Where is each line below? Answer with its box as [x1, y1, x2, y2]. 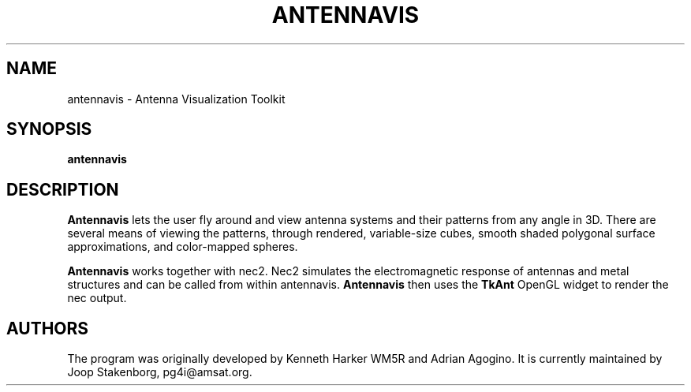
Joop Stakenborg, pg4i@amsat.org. [67, 365, 252, 379]
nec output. [67, 291, 127, 305]
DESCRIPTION [6, 179, 119, 200]
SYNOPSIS [6, 119, 92, 140]
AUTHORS [6, 318, 89, 338]
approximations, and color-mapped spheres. [67, 240, 298, 254]
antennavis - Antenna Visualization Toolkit [67, 91, 286, 106]
